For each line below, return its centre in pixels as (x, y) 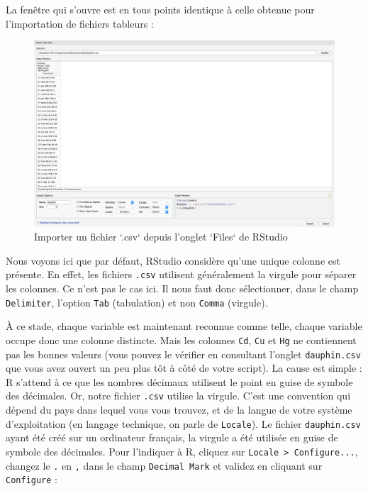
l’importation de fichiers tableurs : (80, 23)
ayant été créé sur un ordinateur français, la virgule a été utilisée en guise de (172, 437)
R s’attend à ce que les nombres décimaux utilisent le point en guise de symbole (179, 381)
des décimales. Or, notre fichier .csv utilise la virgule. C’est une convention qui (178, 396)
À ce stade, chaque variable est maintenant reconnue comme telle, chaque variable (184, 326)
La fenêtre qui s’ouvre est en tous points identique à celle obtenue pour (160, 9)
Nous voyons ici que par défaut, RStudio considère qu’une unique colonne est (173, 260)
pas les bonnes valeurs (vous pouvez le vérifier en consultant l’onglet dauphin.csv (183, 354)
